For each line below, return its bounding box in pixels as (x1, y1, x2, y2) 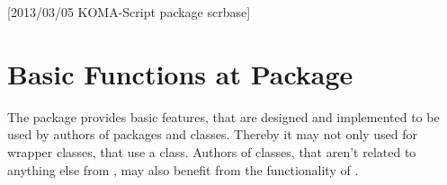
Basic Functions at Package (7, 55, 353, 92)
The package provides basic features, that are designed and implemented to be (7, 107, 440, 126)
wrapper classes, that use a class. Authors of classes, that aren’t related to (7, 142, 416, 161)
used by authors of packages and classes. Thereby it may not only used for (7, 125, 418, 144)
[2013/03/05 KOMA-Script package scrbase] (7, 3, 251, 21)
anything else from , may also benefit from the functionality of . (7, 160, 359, 179)
